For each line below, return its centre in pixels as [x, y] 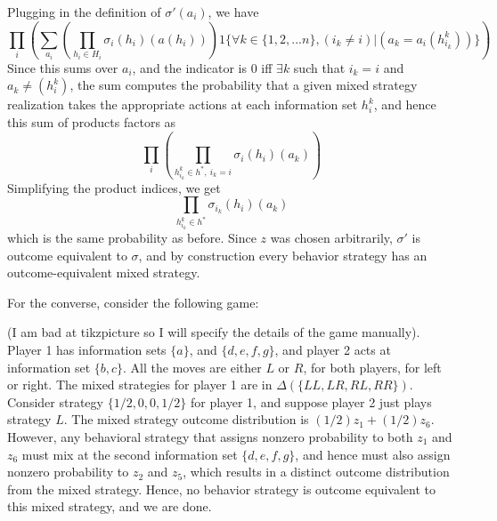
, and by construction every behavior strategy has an [283, 255]
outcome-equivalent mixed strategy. [104, 273]
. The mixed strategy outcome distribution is [186, 419]
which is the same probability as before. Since [132, 237]
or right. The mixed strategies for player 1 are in [140, 385]
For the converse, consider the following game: [133, 302]
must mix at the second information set [130, 454]
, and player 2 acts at [333, 349]
